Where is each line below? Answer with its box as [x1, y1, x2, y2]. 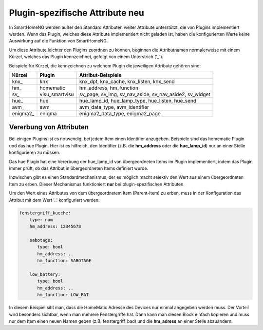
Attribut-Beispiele [79, 71, 122, 78]
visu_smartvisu [39, 91, 74, 98]
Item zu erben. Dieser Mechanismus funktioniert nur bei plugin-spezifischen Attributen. [9, 181, 185, 187]
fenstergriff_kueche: [19, 210, 71, 216]
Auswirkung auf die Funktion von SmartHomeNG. [9, 38, 108, 44]
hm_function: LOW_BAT [37, 292, 89, 298]
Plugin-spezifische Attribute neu [9, 7, 145, 18]
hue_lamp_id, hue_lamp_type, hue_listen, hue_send [79, 97, 197, 104]
